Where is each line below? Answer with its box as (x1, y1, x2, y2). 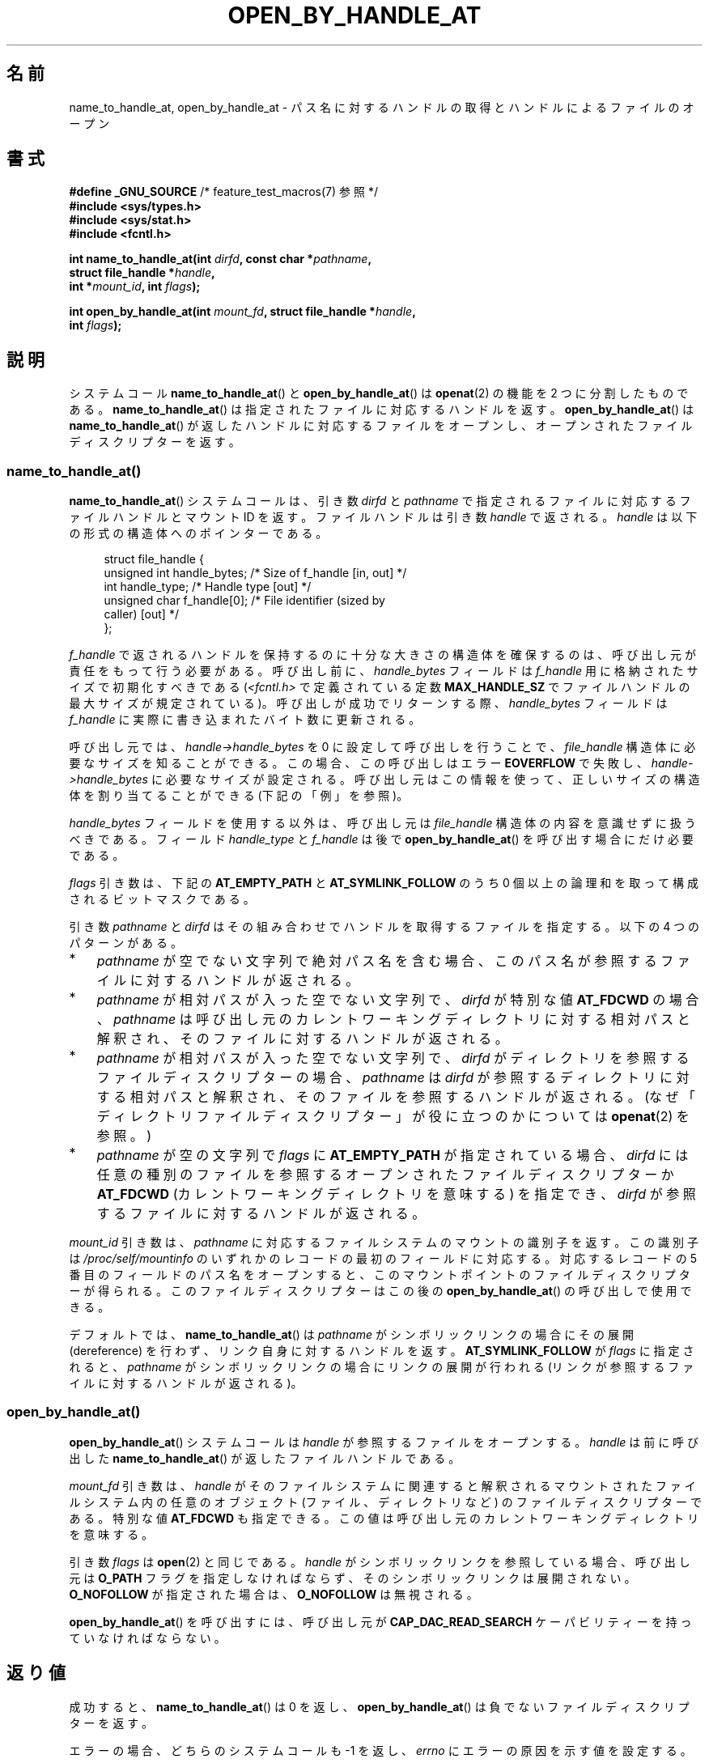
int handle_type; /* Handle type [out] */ (104, 580, 312, 594)
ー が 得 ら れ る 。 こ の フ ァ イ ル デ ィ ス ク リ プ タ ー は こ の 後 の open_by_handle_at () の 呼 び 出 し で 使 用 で (69, 1284, 692, 1298)
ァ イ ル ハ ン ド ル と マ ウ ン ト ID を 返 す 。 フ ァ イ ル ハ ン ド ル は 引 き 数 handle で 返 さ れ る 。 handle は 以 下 (69, 510, 698, 525)
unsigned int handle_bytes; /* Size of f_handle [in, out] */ (104, 566, 407, 580)
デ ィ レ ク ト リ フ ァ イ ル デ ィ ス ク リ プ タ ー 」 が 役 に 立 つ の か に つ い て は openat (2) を (96, 1108, 690, 1125)
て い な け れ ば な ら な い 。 (69, 1630, 226, 1645)
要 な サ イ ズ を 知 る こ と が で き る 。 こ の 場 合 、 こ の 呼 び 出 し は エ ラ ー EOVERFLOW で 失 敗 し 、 (69, 756, 648, 771)
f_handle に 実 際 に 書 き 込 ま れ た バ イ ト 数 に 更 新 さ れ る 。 (69, 712, 421, 727)
